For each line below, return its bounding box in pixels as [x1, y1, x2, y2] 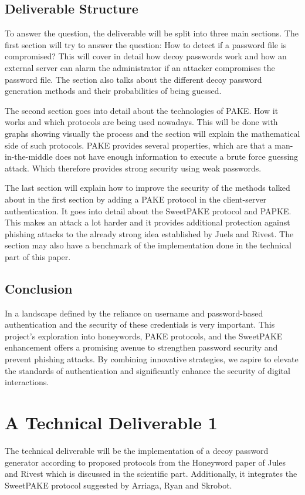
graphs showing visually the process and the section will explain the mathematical [5, 127, 300, 139]
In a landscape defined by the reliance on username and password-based [5, 307, 263, 319]
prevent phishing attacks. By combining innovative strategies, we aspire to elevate [5, 353, 299, 365]
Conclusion [5, 279, 73, 297]
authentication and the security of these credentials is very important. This [5, 318, 275, 331]
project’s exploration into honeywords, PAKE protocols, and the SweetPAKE [5, 329, 283, 342]
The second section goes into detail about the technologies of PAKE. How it [5, 104, 279, 116]
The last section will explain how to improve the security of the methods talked [5, 181, 290, 194]
